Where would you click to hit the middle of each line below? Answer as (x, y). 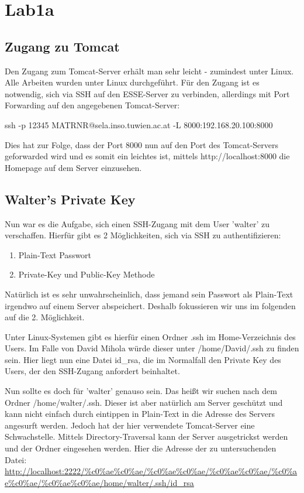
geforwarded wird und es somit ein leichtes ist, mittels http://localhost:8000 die (147, 156)
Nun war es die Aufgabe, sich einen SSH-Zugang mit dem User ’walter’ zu (137, 223)
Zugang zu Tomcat (62, 46)
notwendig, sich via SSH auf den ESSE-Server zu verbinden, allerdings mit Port (147, 93)
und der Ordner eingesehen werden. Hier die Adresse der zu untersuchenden (141, 448)
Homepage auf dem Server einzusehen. (73, 167)
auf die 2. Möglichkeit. (45, 317)
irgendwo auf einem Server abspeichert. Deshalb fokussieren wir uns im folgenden (150, 305)
